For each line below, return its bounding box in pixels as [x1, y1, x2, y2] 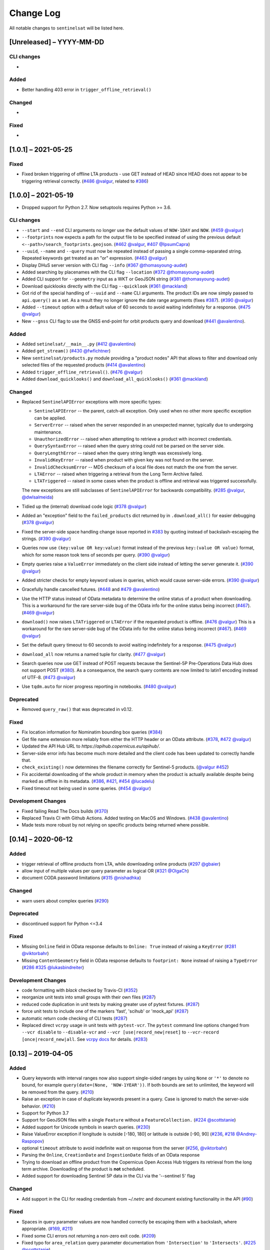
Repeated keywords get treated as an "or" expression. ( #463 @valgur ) [21, 255, 167, 261]
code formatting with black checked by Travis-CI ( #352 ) [21, 987, 138, 993]
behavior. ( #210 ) [21, 1103, 55, 1109]
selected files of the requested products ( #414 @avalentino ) [21, 362, 146, 368]
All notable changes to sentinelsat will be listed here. [9, 25, 124, 31]
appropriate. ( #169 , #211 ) [21, 1225, 73, 1232]
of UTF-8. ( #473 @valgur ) [21, 674, 76, 680]
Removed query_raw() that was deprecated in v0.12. [21, 706, 133, 712]
